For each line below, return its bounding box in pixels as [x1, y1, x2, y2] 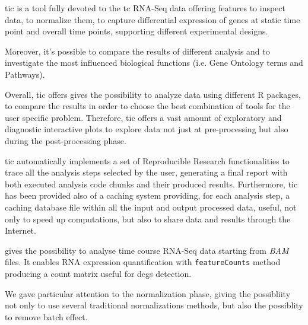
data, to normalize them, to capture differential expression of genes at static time [5, 13, 300, 26]
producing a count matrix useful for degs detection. [5, 267, 192, 279]
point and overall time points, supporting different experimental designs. [5, 25, 268, 37]
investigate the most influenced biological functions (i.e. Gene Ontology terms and [5, 56, 303, 69]
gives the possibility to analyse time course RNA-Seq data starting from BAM [5, 244, 289, 256]
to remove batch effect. [5, 310, 88, 323]
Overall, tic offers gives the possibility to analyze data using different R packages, [5, 88, 301, 100]
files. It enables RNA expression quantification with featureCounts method [5, 256, 281, 268]
